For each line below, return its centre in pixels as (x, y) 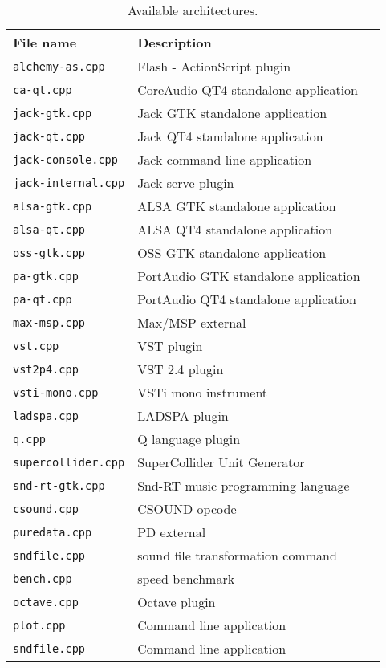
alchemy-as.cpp (59, 66)
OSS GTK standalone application (232, 253)
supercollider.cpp (69, 462)
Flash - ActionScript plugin (214, 66)
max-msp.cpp (49, 322)
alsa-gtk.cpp (53, 206)
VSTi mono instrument (203, 392)
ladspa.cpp (46, 415)
